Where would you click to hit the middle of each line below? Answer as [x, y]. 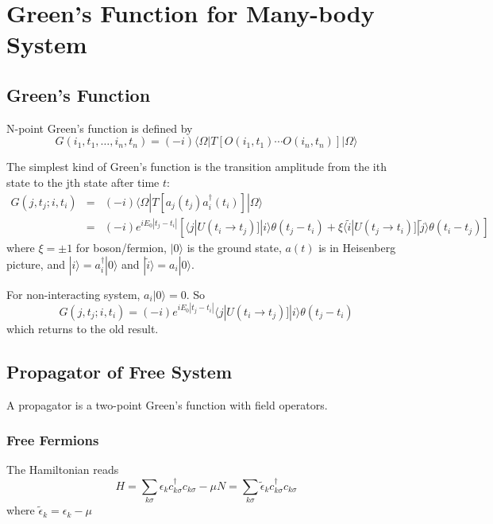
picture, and [36, 264]
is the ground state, [234, 248]
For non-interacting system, [73, 294]
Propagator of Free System [119, 371]
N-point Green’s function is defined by [100, 128]
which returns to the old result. [83, 328]
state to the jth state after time [83, 182]
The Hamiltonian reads [63, 470]
